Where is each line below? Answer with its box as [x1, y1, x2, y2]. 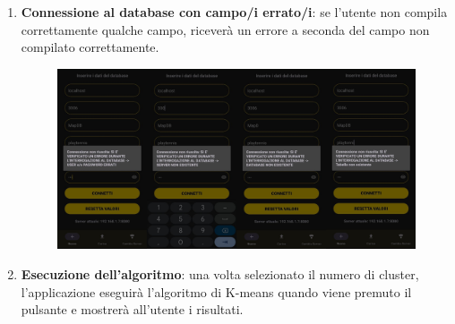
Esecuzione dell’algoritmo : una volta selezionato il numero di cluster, [21, 265, 419, 284]
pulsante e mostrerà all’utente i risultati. [21, 300, 244, 319]
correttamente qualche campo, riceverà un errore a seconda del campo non [21, 20, 430, 38]
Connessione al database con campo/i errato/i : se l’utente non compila [21, 3, 448, 21]
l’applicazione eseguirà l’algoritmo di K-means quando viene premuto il [21, 282, 412, 301]
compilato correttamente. [21, 38, 159, 56]
